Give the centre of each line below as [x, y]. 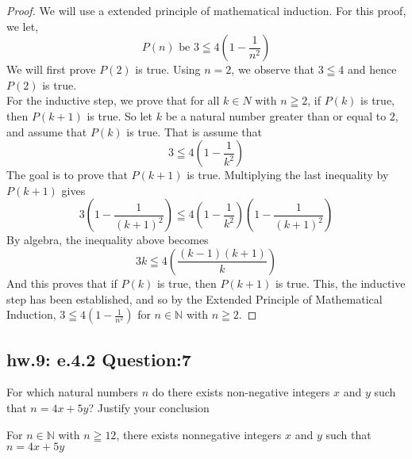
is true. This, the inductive [340, 283]
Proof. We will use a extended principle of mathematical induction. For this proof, [206, 10]
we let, [23, 26]
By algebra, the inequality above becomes [108, 240]
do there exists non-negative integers [241, 392]
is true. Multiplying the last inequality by [288, 175]
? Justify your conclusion [149, 407]
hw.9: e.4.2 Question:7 [99, 359]
